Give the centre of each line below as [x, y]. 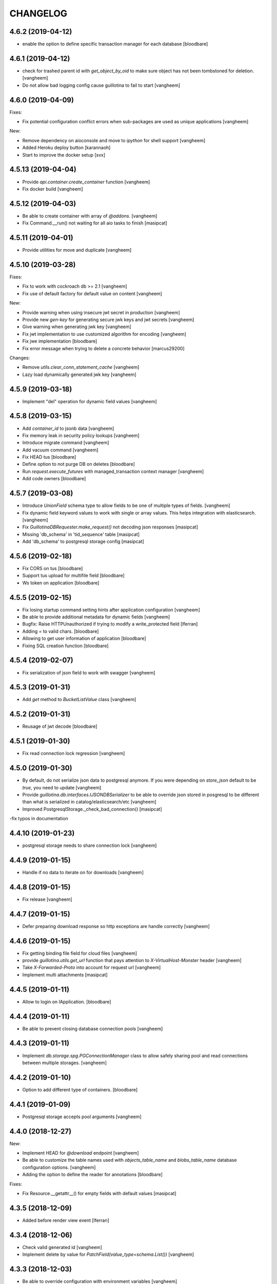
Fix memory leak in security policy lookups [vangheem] [81, 435]
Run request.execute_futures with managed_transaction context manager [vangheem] [113, 471]
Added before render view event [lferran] [66, 1220]
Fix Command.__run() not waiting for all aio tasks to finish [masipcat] [95, 223]
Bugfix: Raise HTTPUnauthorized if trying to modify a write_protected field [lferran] [110, 624]
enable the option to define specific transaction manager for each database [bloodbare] [115, 44]
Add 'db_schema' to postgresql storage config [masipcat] [83, 541]
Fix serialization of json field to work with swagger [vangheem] [89, 672]
